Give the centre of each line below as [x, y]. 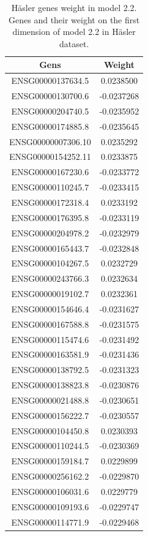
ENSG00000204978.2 [50, 232]
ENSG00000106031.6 [50, 491]
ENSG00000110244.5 [50, 446]
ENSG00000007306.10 [50, 141]
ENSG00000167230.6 [50, 172]
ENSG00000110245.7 [50, 187]
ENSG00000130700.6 [50, 96]
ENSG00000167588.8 [50, 324]
